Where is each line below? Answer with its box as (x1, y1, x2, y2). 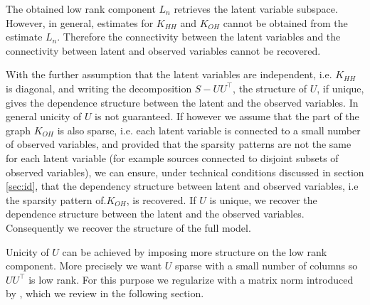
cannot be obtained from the (223, 15, 348, 30)
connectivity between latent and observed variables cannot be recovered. (6, 43, 321, 58)
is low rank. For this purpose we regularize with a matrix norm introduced (28, 272, 354, 287)
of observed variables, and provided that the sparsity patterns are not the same (6, 137, 351, 151)
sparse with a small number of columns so (174, 258, 358, 273)
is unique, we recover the (209, 192, 317, 207)
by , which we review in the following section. (6, 286, 204, 301)
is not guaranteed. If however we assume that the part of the (95, 109, 359, 124)
